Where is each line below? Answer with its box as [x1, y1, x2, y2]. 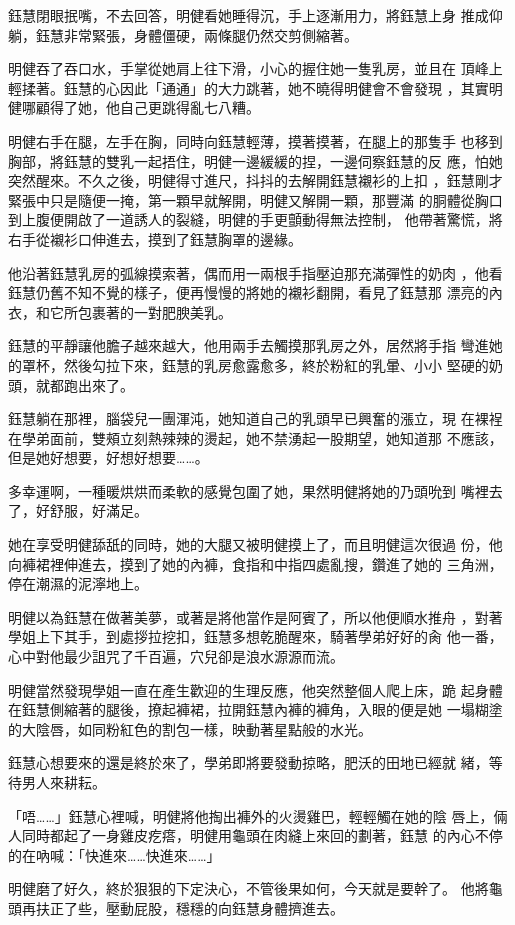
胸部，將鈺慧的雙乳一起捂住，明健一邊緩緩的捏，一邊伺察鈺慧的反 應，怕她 [8, 150, 503, 171]
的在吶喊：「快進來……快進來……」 [8, 844, 221, 865]
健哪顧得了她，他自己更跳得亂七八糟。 [8, 97, 260, 118]
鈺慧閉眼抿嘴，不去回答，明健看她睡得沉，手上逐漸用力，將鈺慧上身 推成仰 [8, 5, 503, 25]
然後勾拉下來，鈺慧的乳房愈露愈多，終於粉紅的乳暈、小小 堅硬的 [63, 354, 489, 375]
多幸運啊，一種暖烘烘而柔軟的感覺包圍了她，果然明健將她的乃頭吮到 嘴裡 [8, 480, 489, 501]
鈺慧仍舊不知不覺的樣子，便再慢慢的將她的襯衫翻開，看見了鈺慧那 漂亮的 [8, 282, 489, 303]
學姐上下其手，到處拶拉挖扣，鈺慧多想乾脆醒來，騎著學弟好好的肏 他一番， [8, 626, 503, 647]
